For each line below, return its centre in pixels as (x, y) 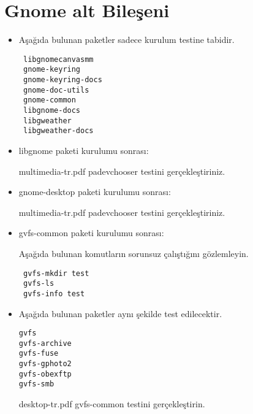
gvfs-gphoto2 (45, 364)
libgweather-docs (58, 131)
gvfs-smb (36, 384)
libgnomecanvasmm (58, 59)
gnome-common (49, 100)
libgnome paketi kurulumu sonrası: (84, 150)
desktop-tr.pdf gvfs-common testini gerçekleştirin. (112, 404)
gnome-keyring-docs (62, 80)
